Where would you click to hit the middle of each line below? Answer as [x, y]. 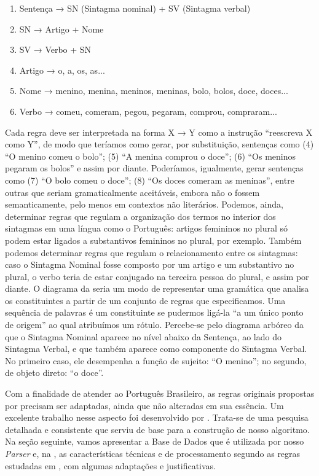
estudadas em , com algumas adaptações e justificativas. [111, 465]
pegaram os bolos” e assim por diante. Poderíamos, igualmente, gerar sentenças [154, 168]
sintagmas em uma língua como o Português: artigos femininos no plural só [147, 228]
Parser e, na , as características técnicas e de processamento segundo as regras [153, 453]
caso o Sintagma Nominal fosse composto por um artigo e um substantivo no [150, 264]
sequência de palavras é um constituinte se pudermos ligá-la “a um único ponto [154, 312]
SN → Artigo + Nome [61, 29]
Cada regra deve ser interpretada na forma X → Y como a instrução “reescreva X [159, 132]
